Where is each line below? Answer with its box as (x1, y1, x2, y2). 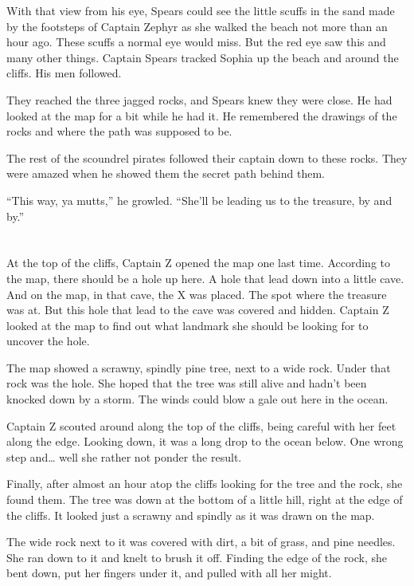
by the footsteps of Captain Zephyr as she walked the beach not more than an (6, 18, 388, 34)
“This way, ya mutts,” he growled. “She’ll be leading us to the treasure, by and (6, 191, 393, 208)
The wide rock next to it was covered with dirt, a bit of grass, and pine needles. (6, 533, 396, 550)
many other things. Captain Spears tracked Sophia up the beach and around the (6, 49, 399, 65)
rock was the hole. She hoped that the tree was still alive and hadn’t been (6, 375, 367, 391)
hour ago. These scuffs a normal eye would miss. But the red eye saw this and (6, 33, 386, 50)
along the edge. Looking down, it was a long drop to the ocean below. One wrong (6, 433, 404, 450)
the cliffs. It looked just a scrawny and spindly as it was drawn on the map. (6, 506, 375, 523)
